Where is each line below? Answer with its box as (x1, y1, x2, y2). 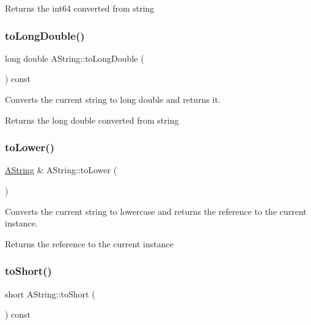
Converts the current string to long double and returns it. (5, 93, 221, 105)
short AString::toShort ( (5, 287, 95, 300)
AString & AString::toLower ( (5, 163, 117, 176)
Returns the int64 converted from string (5, 2, 155, 14)
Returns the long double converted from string (5, 113, 179, 126)
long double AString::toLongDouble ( (5, 51, 144, 64)
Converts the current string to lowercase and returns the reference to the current (5, 204, 307, 217)
